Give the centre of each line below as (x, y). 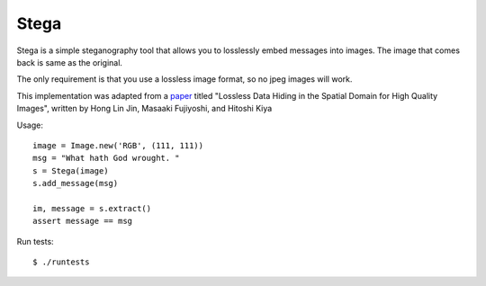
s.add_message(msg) (76, 183)
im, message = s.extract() (92, 208)
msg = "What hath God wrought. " (106, 158)
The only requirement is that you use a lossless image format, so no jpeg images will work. (184, 79)
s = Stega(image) (71, 170)
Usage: (30, 125)
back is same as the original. (70, 62)
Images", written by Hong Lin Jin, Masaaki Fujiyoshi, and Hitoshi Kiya (144, 109)
